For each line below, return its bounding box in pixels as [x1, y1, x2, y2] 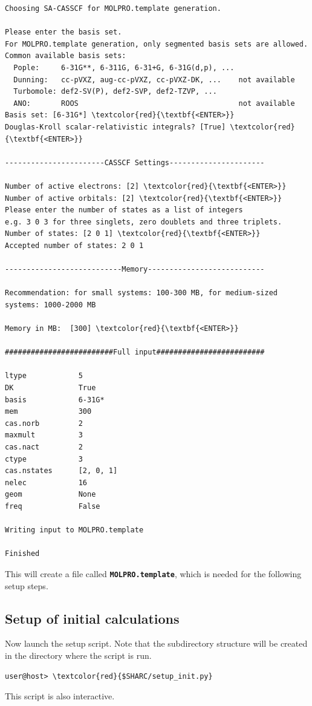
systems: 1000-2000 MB [5, 300, 96, 309]
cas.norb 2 [5, 419, 83, 428]
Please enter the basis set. [5, 28, 122, 37]
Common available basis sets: [5, 51, 126, 60]
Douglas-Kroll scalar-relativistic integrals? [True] [5, 122, 226, 131]
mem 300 [5, 407, 92, 416]
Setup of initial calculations [5, 609, 180, 627]
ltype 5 [5, 371, 83, 381]
